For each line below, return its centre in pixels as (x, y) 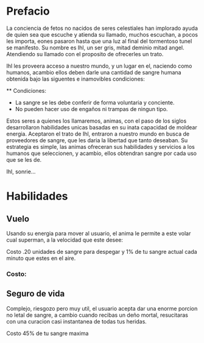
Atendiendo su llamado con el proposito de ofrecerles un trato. (85, 54)
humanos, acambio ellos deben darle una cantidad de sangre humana (94, 72)
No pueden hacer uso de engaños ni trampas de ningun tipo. (91, 109)
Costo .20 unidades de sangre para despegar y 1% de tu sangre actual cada (102, 251)
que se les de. (24, 159)
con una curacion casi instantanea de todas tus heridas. (77, 321)
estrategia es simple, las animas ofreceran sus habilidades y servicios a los (100, 146)
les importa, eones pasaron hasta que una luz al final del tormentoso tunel (99, 41)
